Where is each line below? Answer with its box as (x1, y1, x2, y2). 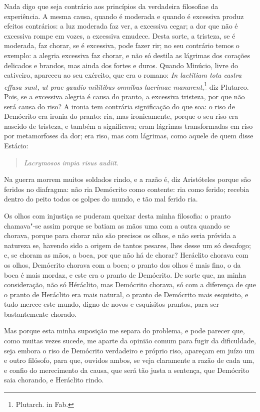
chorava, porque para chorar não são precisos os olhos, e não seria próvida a (4, 230, 236, 241)
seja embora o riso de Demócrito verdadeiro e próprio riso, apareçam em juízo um (4, 345, 254, 355)
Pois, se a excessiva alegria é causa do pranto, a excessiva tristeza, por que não (4, 91, 245, 101)
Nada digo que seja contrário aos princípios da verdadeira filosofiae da (4, 1, 218, 11)
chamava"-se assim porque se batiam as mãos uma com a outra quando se (4, 220, 230, 231)
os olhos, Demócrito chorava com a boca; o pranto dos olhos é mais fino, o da (4, 259, 241, 270)
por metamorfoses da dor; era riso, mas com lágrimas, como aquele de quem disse (4, 130, 253, 141)
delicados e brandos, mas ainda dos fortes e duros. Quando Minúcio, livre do (4, 60, 238, 70)
